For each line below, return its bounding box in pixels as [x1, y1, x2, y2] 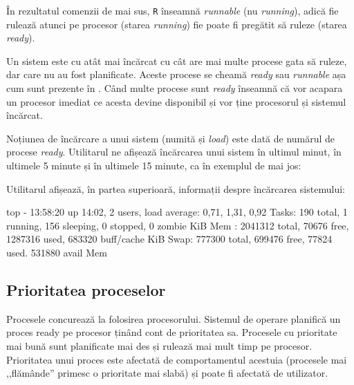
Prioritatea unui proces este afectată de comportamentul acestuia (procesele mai [6, 352, 347, 366]
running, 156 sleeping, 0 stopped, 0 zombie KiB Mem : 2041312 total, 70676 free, [6, 218, 349, 232]
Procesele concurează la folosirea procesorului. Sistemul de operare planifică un [6, 311, 341, 326]
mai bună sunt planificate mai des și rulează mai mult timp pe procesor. [6, 338, 313, 353]
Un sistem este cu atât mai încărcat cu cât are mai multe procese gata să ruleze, [6, 53, 347, 68]
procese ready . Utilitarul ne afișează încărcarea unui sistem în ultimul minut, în [6, 144, 342, 159]
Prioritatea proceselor [6, 279, 166, 300]
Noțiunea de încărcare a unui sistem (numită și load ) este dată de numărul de [6, 131, 335, 145]
